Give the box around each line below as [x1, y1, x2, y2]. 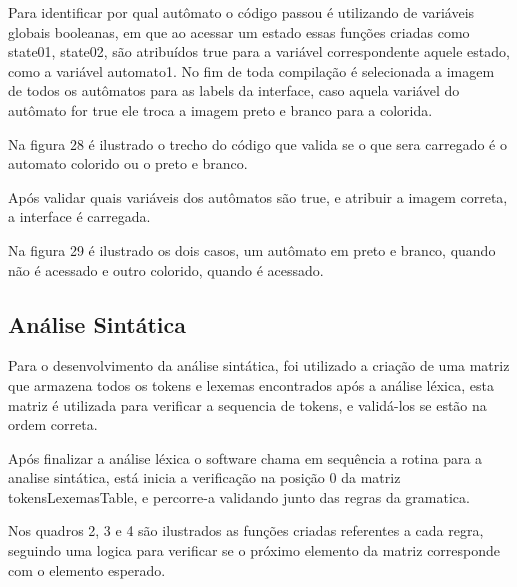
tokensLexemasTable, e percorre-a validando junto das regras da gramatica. [8, 486, 470, 507]
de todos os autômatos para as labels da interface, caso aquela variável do [8, 80, 460, 101]
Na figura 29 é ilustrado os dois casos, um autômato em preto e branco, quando [8, 239, 496, 260]
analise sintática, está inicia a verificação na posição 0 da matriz [8, 467, 401, 488]
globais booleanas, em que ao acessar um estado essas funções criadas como [8, 21, 470, 42]
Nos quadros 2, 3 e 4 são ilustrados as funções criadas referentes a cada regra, [8, 520, 484, 541]
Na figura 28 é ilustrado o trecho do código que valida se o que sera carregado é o [8, 133, 507, 154]
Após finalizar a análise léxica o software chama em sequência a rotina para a [8, 447, 483, 468]
